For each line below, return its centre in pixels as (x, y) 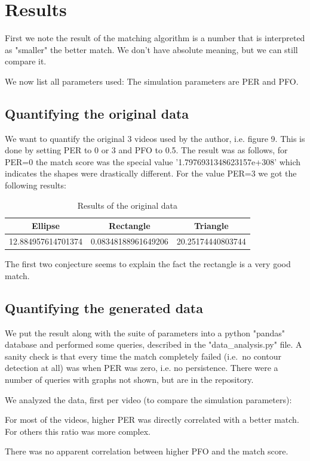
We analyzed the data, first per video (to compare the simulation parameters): (148, 399)
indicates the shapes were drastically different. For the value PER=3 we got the (151, 173)
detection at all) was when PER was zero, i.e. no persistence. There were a (142, 368)
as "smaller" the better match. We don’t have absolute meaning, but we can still (151, 49)
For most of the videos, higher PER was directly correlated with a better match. (152, 420)
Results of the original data (127, 205)
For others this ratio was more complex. (78, 431)
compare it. (26, 61)
